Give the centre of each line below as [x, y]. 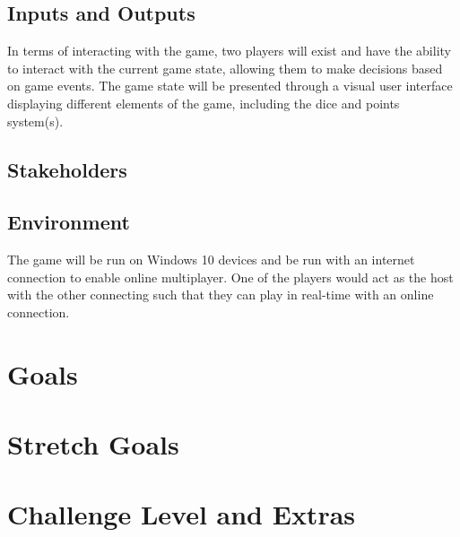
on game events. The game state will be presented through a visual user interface [230, 86]
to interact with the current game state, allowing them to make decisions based [225, 68]
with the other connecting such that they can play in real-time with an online [221, 294]
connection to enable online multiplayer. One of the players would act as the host [230, 277]
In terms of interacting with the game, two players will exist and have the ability [229, 51]
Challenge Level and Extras [182, 514]
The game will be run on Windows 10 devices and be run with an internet [211, 260]
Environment [69, 222]
